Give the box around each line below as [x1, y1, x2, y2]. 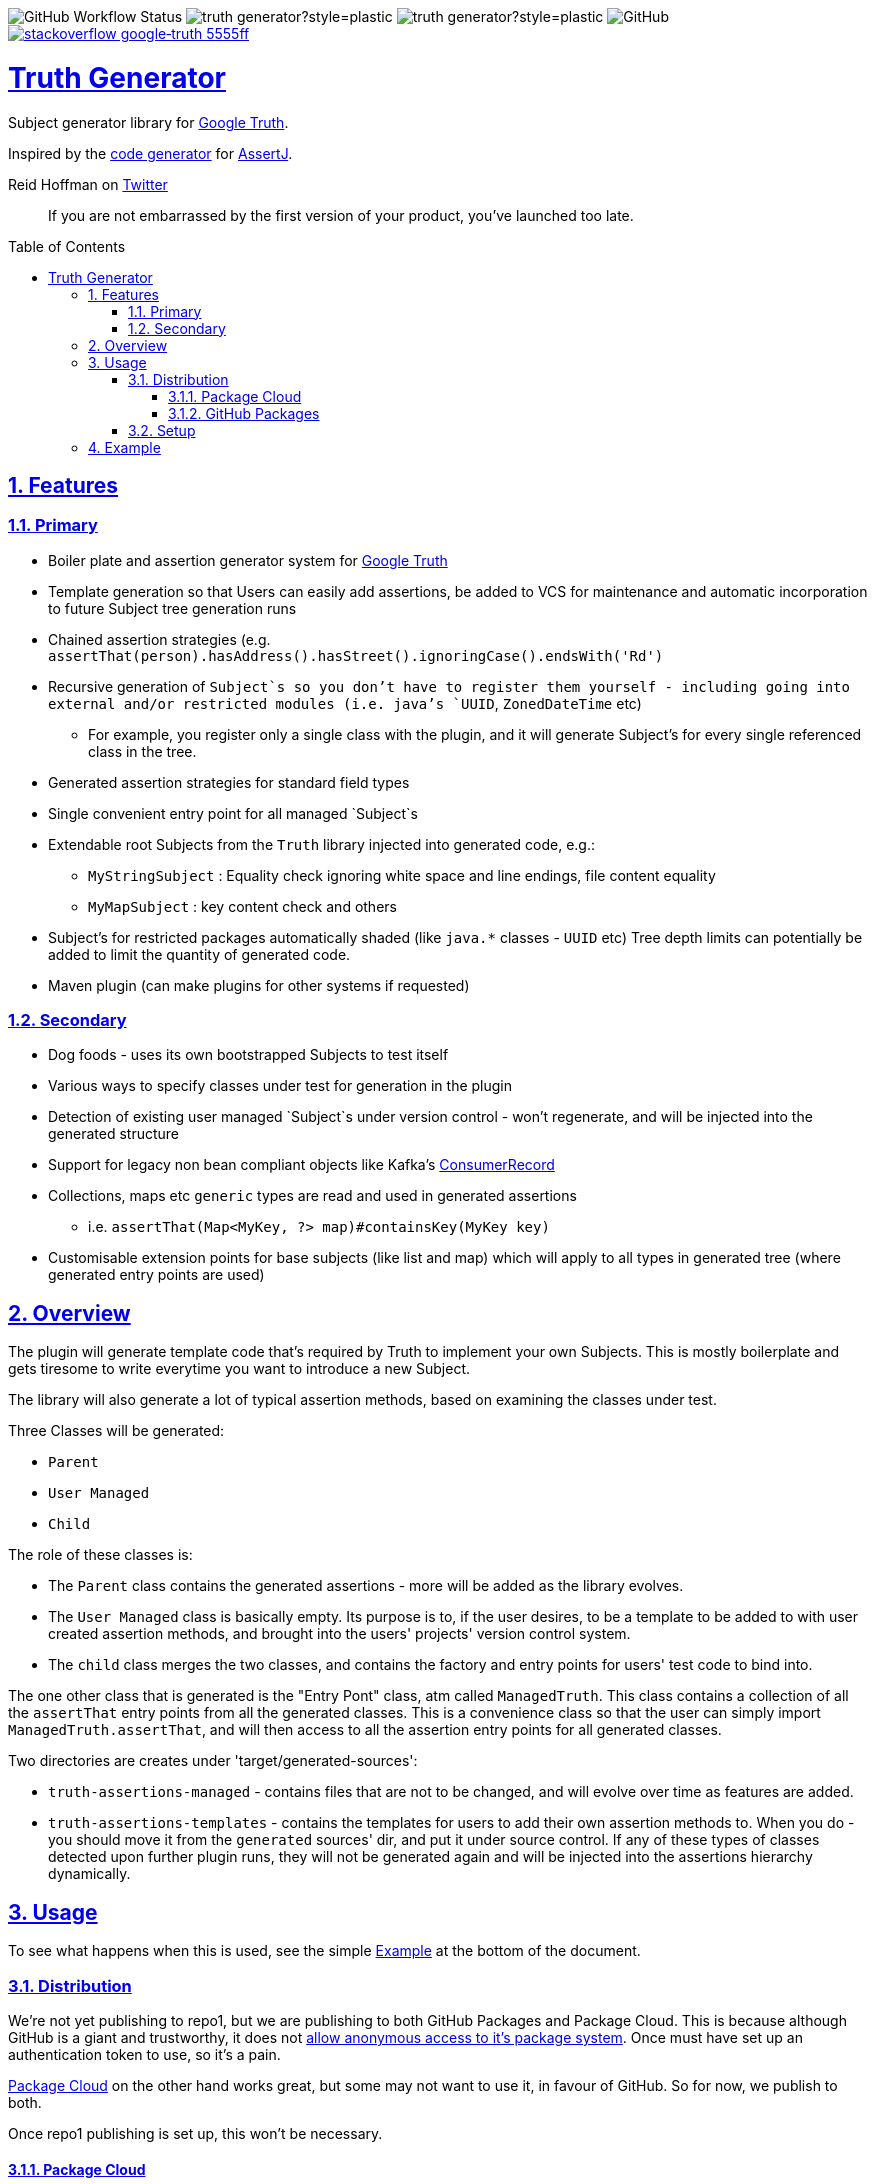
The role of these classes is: [8, 1546, 193, 1564]
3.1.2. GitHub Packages [168, 404, 320, 422]
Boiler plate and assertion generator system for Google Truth [48, 551, 448, 569]
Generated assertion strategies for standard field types [48, 773, 410, 791]
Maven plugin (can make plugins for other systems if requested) [48, 976, 470, 994]
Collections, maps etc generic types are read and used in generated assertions [48, 1187, 577, 1205]
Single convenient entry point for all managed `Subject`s [48, 804, 418, 822]
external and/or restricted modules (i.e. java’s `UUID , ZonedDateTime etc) [48, 694, 642, 712]
